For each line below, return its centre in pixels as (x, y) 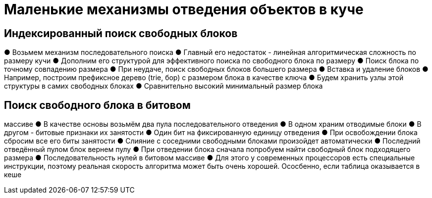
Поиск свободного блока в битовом (97, 105)
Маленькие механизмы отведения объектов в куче (184, 9)
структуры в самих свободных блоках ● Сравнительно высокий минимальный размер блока (163, 86)
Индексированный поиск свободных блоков (121, 33)
